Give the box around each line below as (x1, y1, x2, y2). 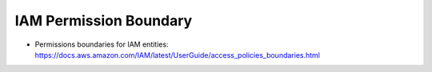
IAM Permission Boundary (14, 12, 193, 29)
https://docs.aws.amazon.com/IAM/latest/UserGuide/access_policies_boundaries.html (34, 50, 320, 59)
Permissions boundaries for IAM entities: (34, 40, 169, 49)
